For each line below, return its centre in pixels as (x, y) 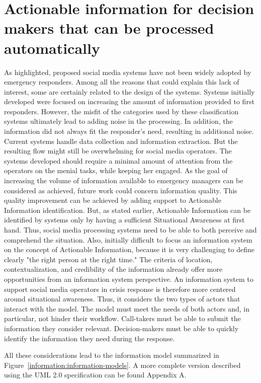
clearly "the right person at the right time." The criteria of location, (108, 259)
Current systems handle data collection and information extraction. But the (121, 141)
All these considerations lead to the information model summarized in (112, 355)
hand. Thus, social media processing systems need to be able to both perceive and (130, 229)
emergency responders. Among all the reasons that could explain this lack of (122, 82)
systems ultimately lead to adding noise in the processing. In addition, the (118, 121)
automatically (52, 48)
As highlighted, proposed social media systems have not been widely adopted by (128, 72)
